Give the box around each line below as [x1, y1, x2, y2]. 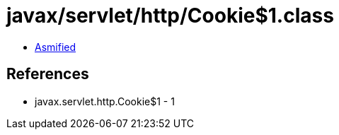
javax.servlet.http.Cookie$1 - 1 [35, 95, 175, 107]
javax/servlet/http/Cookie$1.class [6, 4, 334, 28]
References [6, 65, 89, 83]
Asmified [35, 40, 76, 53]
